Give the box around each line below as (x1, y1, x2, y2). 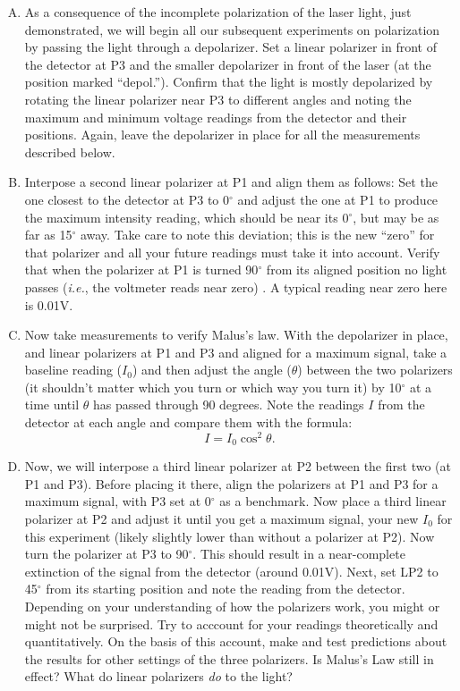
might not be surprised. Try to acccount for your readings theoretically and (24, 614, 439, 633)
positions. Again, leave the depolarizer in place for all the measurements (24, 125, 421, 144)
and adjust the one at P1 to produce (237, 190, 439, 208)
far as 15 (24, 225, 72, 244)
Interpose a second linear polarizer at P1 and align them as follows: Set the (24, 173, 438, 191)
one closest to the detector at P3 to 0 (24, 190, 230, 208)
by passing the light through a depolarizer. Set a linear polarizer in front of (24, 38, 437, 56)
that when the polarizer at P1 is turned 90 (24, 260, 259, 279)
